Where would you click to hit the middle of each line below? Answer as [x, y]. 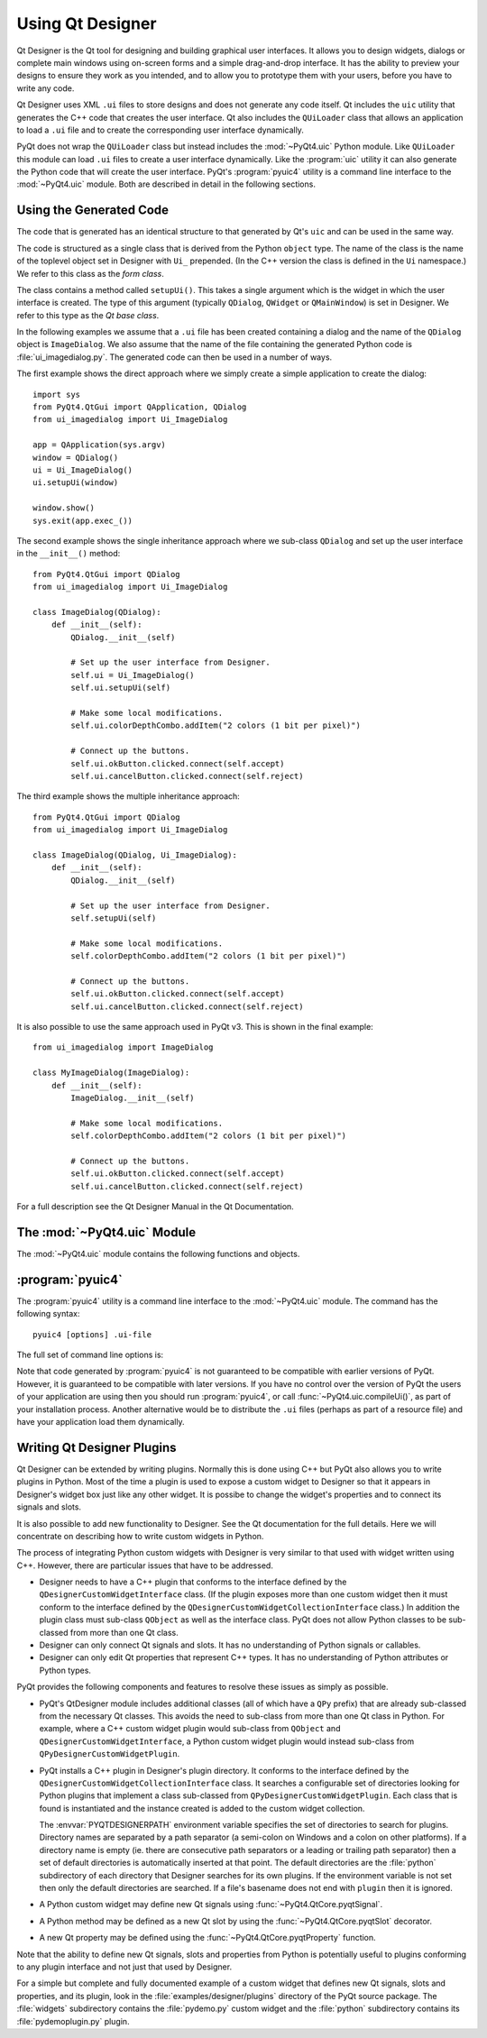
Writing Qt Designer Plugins [96, 1447]
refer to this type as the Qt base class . [88, 315]
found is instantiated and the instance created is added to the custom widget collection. [202, 1808]
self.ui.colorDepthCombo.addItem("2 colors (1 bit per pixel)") [216, 725]
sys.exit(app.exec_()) [83, 520]
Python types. [65, 1670]
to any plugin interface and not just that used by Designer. [124, 1967]
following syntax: [48, 1314]
